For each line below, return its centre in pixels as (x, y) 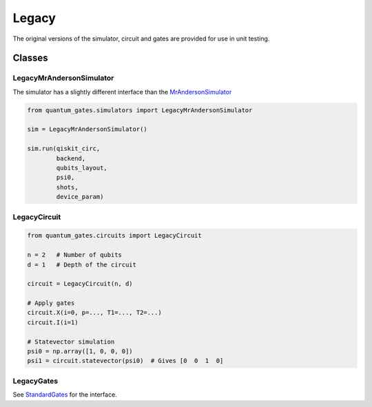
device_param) (80, 197)
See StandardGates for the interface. (65, 395)
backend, (71, 158)
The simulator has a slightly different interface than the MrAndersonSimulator (122, 92)
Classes (30, 58)
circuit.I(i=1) (53, 322)
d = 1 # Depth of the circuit (82, 264)
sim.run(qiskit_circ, (64, 149)
